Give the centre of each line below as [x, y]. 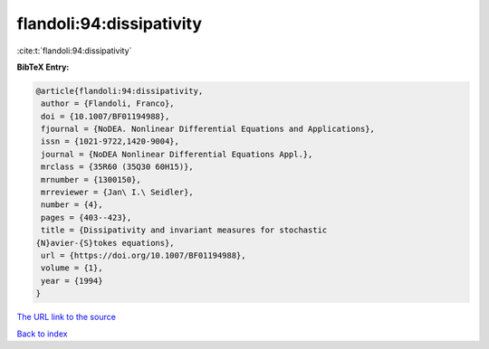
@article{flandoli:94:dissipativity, [120, 91]
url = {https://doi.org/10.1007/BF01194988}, [144, 255]
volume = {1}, [72, 268]
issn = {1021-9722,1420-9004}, [110, 141]
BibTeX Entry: [43, 67]
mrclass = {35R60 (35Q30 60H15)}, [117, 167]
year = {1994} [72, 281]
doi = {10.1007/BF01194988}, [105, 116]
